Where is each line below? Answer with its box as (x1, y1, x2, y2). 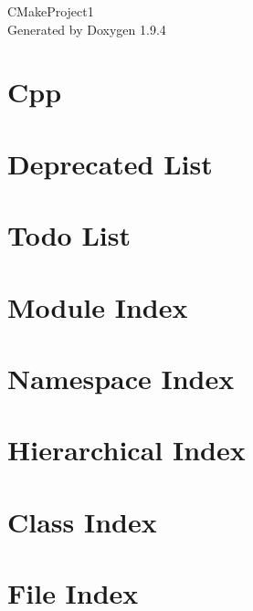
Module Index (7, 288, 188, 325)
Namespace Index (7, 359, 235, 396)
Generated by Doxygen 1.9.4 (7, 19, 166, 38)
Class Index (7, 502, 157, 540)
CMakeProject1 (7, 2, 94, 20)
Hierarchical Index (7, 431, 246, 469)
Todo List (7, 216, 131, 254)
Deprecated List (7, 144, 213, 182)
